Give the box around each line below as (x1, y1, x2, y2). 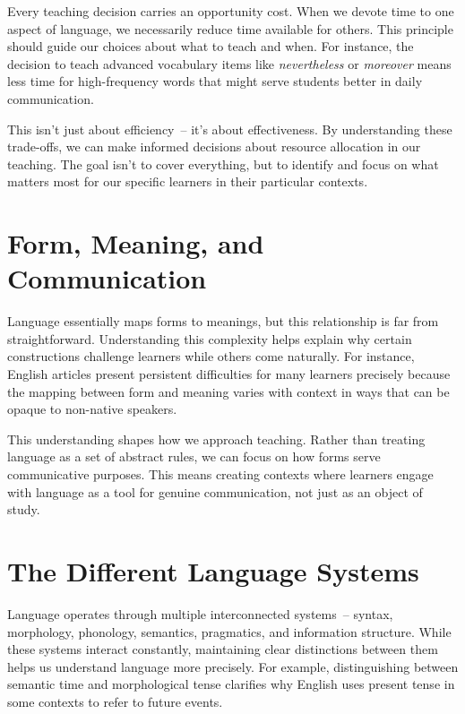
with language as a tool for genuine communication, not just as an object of (7, 482, 423, 501)
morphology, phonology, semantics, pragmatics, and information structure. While (7, 622, 452, 641)
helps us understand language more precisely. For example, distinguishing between (7, 657, 459, 675)
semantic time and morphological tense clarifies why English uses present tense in (7, 675, 455, 693)
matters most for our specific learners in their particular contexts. (7, 172, 368, 191)
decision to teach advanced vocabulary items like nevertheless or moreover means (7, 54, 452, 73)
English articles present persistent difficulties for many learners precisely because (7, 365, 451, 383)
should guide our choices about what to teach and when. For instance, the (7, 37, 414, 56)
